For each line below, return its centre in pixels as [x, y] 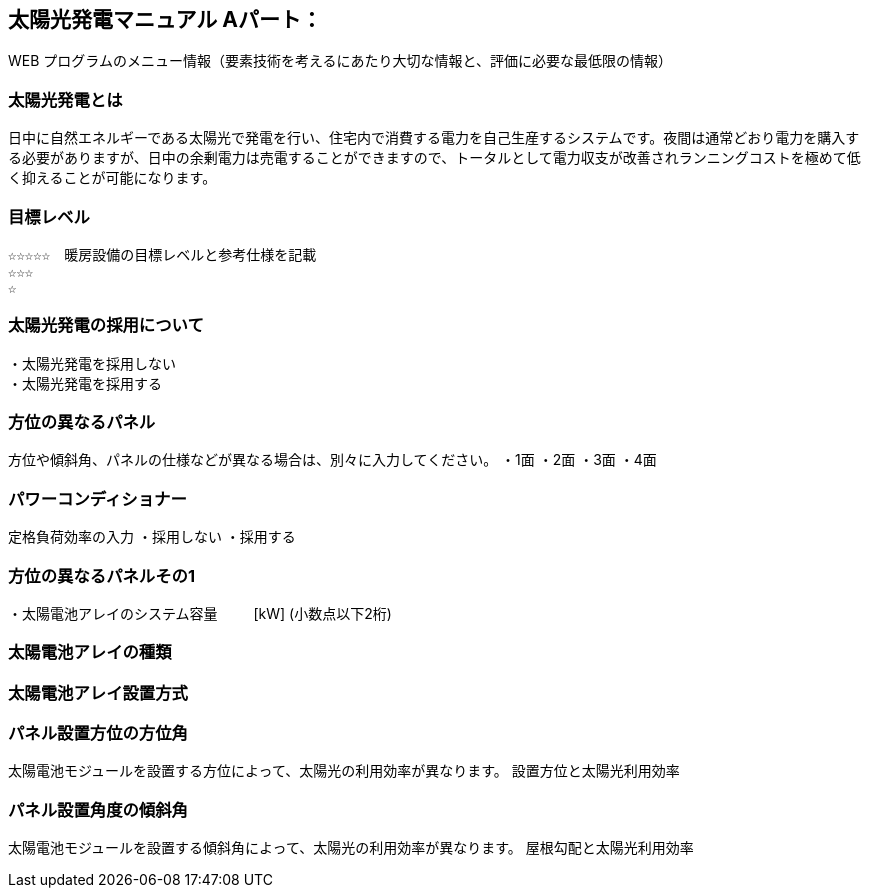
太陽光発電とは [65, 99]
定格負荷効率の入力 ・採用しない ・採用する [152, 537]
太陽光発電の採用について [106, 325]
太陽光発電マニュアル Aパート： [165, 19]
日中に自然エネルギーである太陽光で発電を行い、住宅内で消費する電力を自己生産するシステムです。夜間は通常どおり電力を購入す [434, 138]
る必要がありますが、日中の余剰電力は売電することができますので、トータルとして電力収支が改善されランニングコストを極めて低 [434, 158]
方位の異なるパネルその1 [102, 575]
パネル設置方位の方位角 [98, 733]
